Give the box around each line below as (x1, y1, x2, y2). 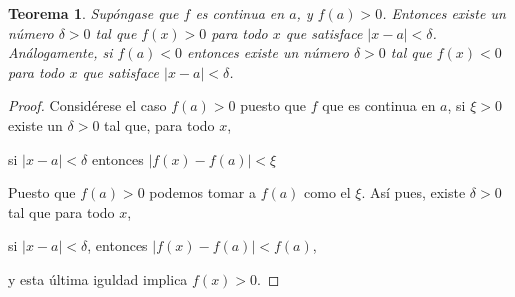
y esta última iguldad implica (8, 268, 188, 289)
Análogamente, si (8, 42, 113, 63)
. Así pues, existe (361, 182, 466, 203)
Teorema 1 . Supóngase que (8, 3, 179, 23)
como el (304, 182, 351, 203)
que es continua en (322, 95, 436, 116)
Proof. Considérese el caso (8, 95, 167, 116)
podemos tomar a (149, 182, 256, 203)
